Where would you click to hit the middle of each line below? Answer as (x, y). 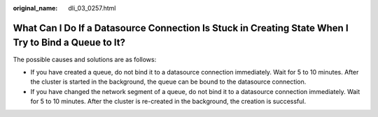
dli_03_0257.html (92, 8)
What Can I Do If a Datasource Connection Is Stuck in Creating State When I (181, 28)
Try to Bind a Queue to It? (69, 43)
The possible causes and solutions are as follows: (85, 59)
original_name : (35, 8)
